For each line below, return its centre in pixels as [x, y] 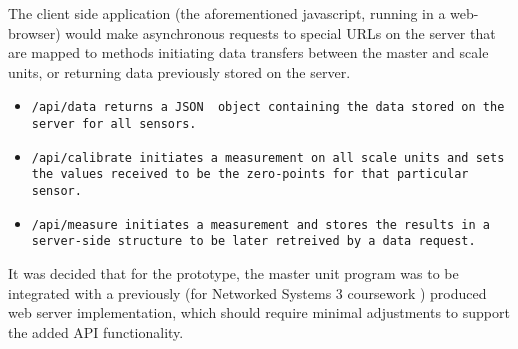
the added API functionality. [96, 331]
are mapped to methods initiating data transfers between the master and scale [248, 52]
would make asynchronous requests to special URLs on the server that [280, 32]
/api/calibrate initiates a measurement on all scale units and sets [268, 157]
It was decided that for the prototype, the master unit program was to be [233, 272]
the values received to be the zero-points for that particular [250, 174]
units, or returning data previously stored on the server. [179, 71]
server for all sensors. [114, 124]
